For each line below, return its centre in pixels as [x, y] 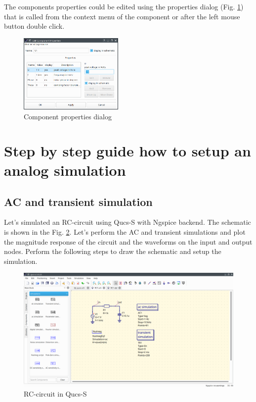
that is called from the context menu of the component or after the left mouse [122, 16]
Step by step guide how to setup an [128, 150]
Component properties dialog [68, 116]
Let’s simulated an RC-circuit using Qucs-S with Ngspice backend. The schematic [128, 222]
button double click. [34, 26]
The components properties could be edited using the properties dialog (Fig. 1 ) [124, 6]
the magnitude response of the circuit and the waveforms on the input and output [128, 241]
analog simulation [65, 170]
